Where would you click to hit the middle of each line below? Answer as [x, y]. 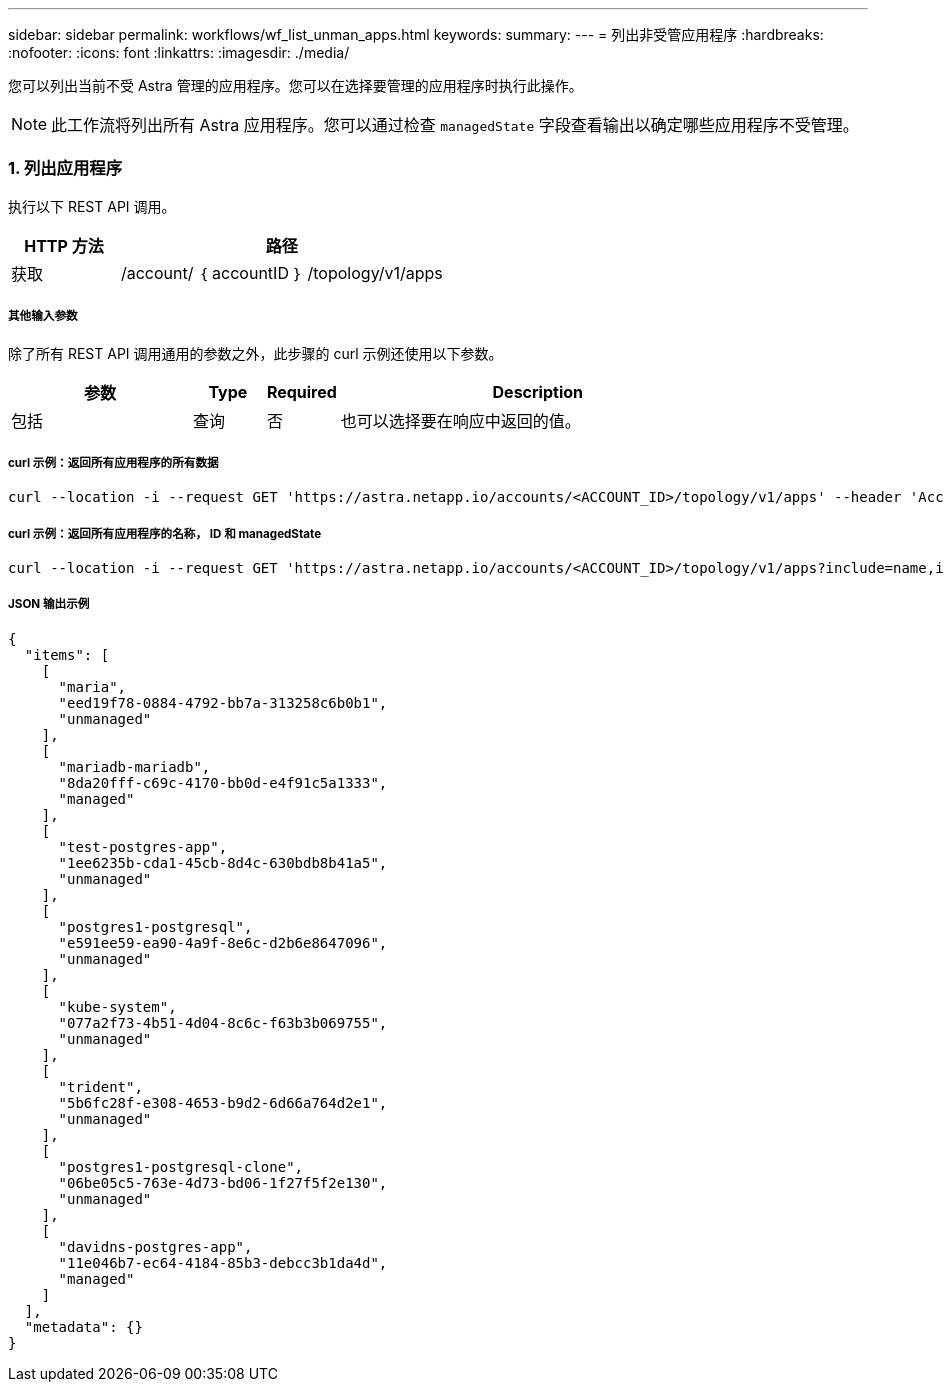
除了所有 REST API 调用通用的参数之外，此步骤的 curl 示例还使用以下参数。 [255, 353]
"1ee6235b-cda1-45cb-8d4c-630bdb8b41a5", [223, 862]
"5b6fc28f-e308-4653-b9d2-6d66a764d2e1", [223, 1102]
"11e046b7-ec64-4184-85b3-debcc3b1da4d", [223, 1262]
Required [301, 391]
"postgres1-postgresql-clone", [181, 1166]
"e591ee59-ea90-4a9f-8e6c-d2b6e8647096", [223, 942]
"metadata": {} [83, 1326]
